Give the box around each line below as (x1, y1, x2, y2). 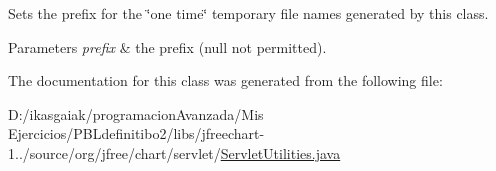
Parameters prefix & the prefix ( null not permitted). (8, 36, 327, 57)
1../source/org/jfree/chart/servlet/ (8, 142, 221, 163)
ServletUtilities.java (220, 142, 341, 163)
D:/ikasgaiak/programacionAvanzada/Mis (8, 103, 264, 124)
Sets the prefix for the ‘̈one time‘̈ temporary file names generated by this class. (8, 3, 489, 23)
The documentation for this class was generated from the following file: (8, 70, 443, 91)
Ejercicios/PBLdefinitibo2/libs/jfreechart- (8, 123, 265, 144)
